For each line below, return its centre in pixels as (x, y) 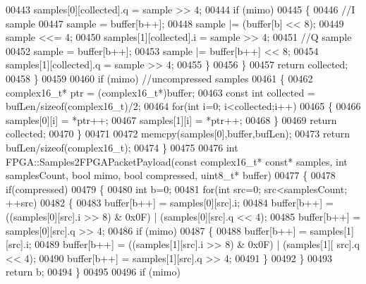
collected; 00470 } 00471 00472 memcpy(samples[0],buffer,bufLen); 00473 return (178, 134)
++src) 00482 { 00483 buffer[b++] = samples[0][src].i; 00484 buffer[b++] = (170, 203)
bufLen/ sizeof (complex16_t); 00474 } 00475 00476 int (122, 147)
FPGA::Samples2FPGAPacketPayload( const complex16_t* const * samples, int (177, 161)
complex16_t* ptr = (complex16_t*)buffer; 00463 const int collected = (160, 92)
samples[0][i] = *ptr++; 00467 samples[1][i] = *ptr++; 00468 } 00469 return (171, 119)
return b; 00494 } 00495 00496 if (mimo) (93, 272)
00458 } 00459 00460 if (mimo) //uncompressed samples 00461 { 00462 (159, 78)
